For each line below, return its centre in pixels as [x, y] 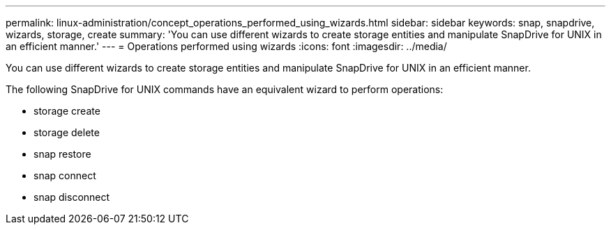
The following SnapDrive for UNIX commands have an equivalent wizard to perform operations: [225, 89]
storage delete [67, 132]
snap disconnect [72, 197]
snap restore [62, 154]
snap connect [65, 175]
